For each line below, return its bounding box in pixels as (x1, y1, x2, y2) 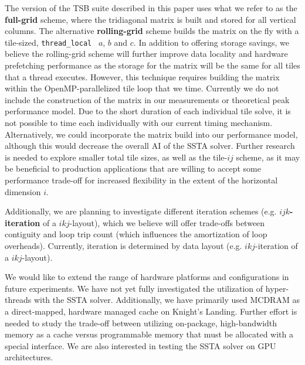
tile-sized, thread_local (5, 36, 92, 48)
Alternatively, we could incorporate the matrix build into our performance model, (5, 128, 298, 140)
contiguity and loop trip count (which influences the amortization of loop (5, 228, 267, 240)
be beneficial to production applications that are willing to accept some (5, 162, 261, 175)
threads (5, 294, 32, 306)
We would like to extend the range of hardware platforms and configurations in (5, 271, 289, 283)
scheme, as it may (236, 151, 300, 163)
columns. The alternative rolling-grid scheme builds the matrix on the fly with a (5, 25, 299, 37)
